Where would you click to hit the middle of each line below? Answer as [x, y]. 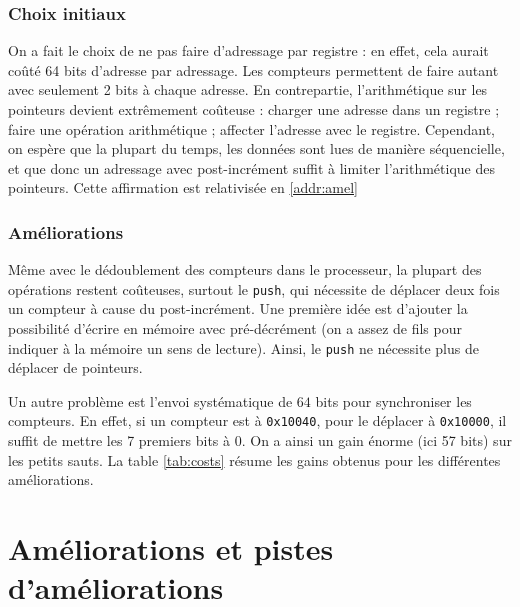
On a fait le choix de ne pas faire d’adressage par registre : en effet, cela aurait [248, 50]
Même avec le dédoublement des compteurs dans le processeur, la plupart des [245, 269]
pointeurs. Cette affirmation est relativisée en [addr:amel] [183, 187]
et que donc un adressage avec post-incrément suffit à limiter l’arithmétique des [251, 167]
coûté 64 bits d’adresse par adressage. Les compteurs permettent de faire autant [253, 69]
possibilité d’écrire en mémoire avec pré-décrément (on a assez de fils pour [235, 328]
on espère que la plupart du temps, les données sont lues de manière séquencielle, [256, 148]
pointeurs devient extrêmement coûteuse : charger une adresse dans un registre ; [254, 109]
